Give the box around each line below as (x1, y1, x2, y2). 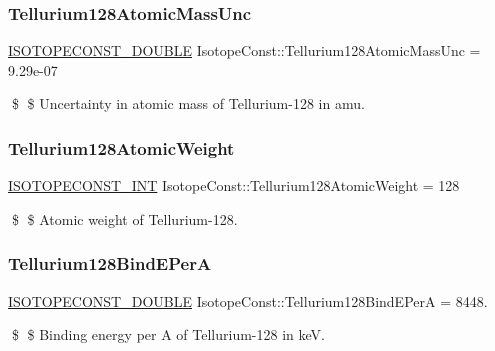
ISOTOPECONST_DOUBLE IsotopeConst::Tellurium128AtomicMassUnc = (8, 40, 481, 61)
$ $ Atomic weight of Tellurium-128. (11, 208, 238, 229)
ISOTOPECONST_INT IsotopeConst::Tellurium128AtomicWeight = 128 (8, 175, 460, 196)
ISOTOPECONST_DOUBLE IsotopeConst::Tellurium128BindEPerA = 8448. (8, 290, 488, 311)
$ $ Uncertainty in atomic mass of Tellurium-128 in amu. (11, 93, 365, 114)
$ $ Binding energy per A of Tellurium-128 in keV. (11, 324, 325, 345)
